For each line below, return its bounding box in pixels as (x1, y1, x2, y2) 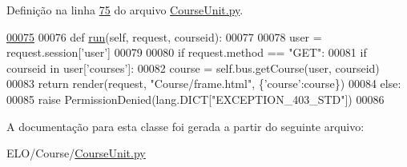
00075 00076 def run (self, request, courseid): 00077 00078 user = (6, 28, 322, 45)
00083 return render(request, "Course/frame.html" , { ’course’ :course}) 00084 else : (6, 75, 401, 92)
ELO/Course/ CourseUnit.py (6, 145, 146, 161)
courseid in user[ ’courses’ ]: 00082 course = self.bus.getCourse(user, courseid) (6, 59, 380, 76)
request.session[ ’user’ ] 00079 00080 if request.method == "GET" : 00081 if (6, 44, 367, 61)
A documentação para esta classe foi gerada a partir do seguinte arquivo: (6, 117, 365, 134)
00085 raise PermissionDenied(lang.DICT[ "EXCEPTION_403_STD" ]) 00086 (6, 90, 385, 107)
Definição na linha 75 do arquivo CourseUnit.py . (6, 2, 244, 18)
